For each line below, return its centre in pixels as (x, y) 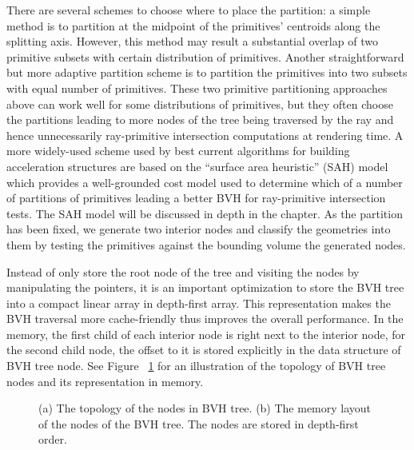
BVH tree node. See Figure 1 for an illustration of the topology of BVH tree (196, 366)
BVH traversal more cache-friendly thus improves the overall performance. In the (205, 319)
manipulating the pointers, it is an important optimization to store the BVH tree (205, 287)
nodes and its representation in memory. (105, 381)
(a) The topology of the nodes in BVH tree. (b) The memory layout (205, 408)
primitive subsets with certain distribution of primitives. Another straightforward (205, 56)
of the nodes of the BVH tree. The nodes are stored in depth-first (199, 423)
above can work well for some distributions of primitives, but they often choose (200, 104)
